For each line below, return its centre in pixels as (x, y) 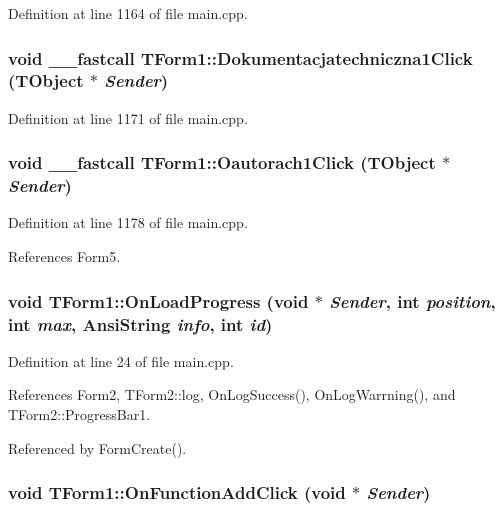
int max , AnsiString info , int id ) (140, 323)
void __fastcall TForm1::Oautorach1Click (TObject (222, 162)
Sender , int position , (412, 300)
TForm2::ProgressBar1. (79, 413)
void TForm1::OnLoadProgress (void (158, 300)
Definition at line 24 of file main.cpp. (121, 360)
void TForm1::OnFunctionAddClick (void (177, 492)
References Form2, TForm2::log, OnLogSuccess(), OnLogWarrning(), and (232, 394)
